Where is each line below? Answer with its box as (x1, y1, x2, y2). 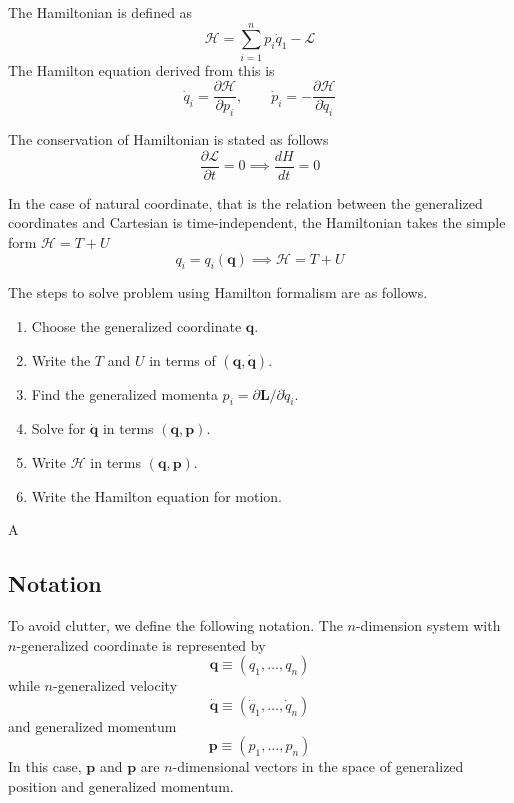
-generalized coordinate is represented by (16, 634, 266, 655)
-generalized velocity (52, 675, 178, 696)
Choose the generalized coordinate (31, 316, 242, 336)
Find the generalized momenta (31, 383, 218, 404)
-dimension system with (355, 614, 501, 635)
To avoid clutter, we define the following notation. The (8, 614, 343, 635)
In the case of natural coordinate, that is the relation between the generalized (8, 192, 483, 213)
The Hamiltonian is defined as (8, 2, 193, 22)
